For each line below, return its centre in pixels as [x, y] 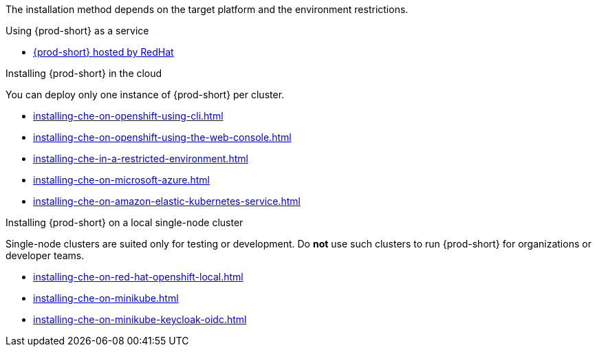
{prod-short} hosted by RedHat [104, 52]
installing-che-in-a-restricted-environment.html [141, 158]
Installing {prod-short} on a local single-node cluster [124, 222]
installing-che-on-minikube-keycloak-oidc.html [140, 319]
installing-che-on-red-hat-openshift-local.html [138, 277]
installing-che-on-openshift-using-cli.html [128, 116]
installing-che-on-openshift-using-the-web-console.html [162, 137]
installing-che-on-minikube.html [106, 298]
